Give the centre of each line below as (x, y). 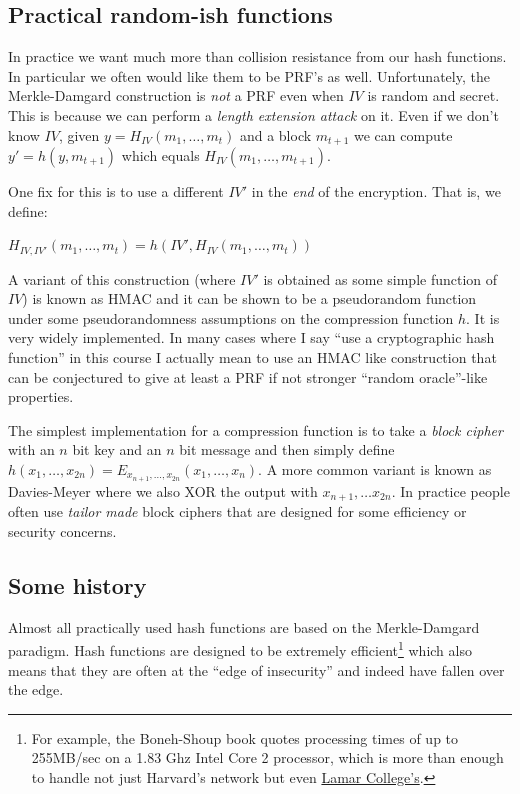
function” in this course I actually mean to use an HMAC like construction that (252, 357)
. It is (483, 317)
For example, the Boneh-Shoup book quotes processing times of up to (245, 737)
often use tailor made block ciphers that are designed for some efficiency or (237, 511)
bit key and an (117, 449)
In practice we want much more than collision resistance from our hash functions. (257, 56)
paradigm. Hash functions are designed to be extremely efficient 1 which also (240, 648)
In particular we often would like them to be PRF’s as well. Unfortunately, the (249, 75)
